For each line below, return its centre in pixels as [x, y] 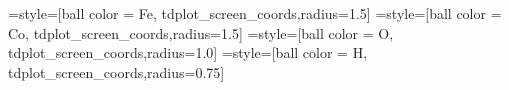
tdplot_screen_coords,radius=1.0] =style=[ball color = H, [188, 52]
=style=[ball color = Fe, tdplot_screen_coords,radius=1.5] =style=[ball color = [255, 13]
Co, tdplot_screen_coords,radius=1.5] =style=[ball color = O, [201, 32]
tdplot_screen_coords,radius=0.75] [116, 71]
